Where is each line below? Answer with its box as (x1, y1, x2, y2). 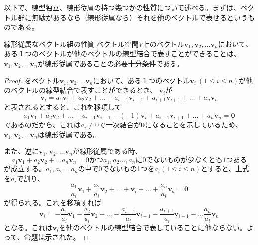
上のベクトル (142, 38, 184, 49)
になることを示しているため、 (145, 120, 242, 130)
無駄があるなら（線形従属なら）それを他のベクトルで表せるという (31, 12, 248, 22)
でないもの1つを (102, 163, 155, 174)
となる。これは (4, 222, 53, 232)
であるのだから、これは (4, 120, 81, 130)
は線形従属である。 (37, 129, 100, 139)
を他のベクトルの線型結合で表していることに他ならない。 (59, 222, 247, 232)
